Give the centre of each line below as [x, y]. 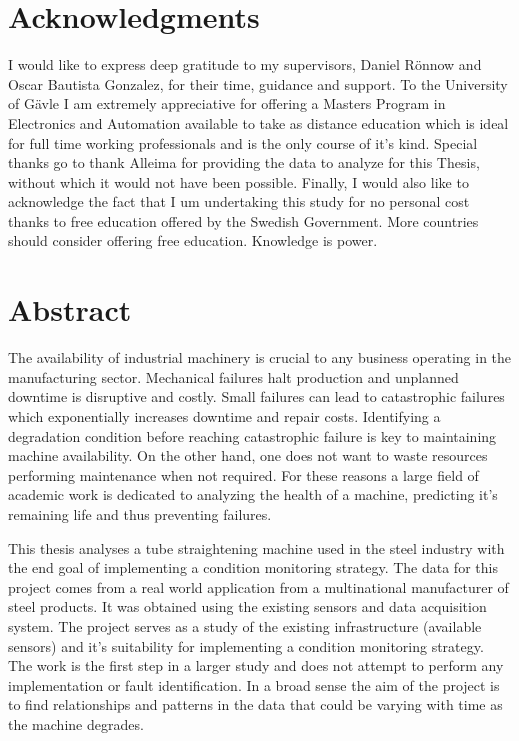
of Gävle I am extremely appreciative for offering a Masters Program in [227, 103]
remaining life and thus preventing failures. [140, 513]
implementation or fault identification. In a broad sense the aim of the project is [254, 684]
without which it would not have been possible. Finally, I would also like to [238, 181]
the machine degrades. [76, 723]
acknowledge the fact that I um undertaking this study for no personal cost [239, 201]
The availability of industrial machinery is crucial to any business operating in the [260, 357]
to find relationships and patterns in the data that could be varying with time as [255, 704]
